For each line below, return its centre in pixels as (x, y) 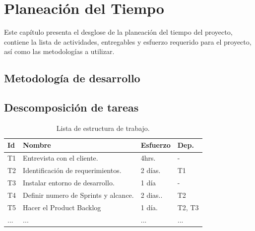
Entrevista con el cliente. (61, 158)
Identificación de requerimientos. (72, 170)
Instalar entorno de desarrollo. (69, 183)
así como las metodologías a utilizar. (59, 51)
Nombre (37, 145)
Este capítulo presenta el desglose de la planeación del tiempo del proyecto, (118, 32)
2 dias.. (152, 195)
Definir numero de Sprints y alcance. (78, 195)
